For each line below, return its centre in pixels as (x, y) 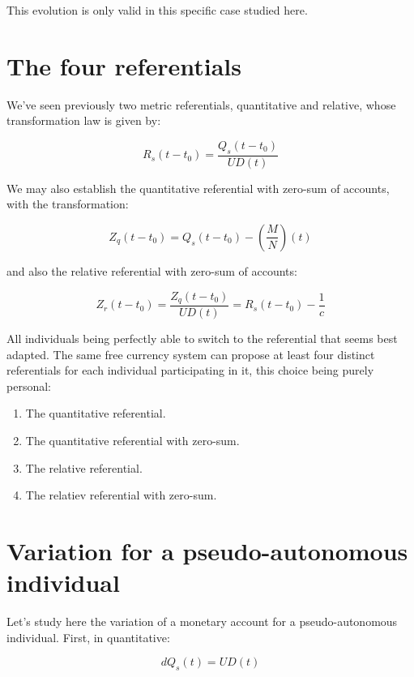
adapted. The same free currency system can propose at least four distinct (191, 354)
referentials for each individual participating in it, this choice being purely (190, 370)
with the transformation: (68, 204)
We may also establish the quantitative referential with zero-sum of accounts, (198, 188)
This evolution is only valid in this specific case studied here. (157, 10)
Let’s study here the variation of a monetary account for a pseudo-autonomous (202, 621)
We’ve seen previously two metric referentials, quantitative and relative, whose (201, 104)
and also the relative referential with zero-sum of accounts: (152, 270)
